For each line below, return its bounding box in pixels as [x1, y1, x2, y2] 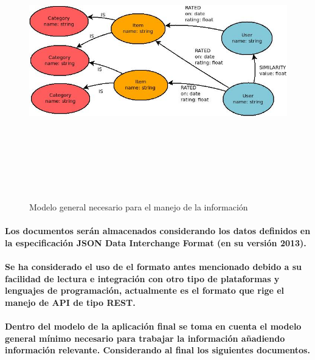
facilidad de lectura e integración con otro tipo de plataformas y [5, 272, 280, 285]
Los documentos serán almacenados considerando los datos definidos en [5, 224, 311, 237]
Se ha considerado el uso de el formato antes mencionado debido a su [5, 260, 302, 273]
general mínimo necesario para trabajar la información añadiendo [5, 331, 285, 344]
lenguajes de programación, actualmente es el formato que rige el [5, 284, 285, 297]
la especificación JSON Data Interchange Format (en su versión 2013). [5, 236, 306, 249]
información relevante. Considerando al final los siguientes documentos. [5, 344, 310, 356]
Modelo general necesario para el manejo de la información [29, 201, 248, 213]
